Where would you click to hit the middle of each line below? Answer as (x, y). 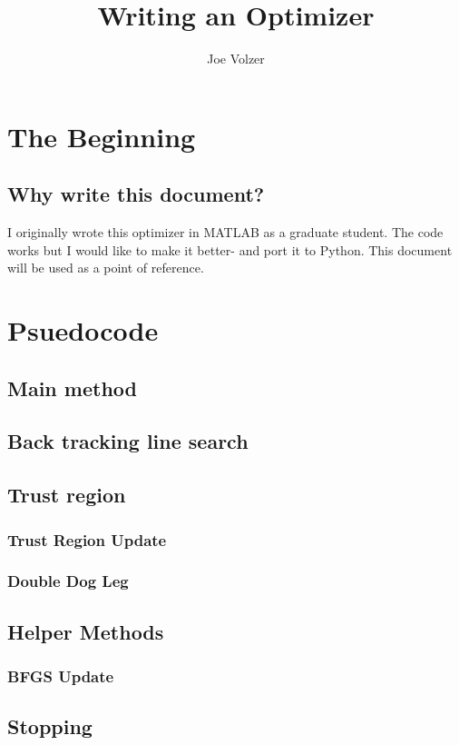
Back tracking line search (128, 441)
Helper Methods (86, 631)
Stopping (50, 726)
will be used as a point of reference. (106, 268)
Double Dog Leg (68, 581)
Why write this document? (136, 194)
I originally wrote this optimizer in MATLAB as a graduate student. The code (225, 232)
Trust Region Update (87, 539)
